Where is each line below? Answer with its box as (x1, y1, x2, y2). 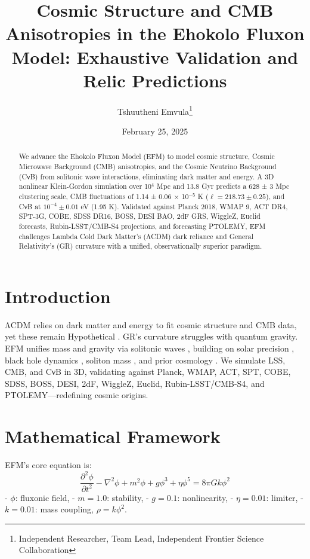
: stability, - (107, 491, 149, 503)
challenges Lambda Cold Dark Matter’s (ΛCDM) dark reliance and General (18, 231, 254, 241)
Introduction (5, 283, 111, 308)
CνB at (18, 201, 41, 211)
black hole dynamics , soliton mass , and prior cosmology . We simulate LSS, (5, 353, 286, 366)
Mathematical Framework (5, 424, 221, 448)
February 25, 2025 (122, 124, 188, 137)
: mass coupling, (35, 503, 94, 515)
